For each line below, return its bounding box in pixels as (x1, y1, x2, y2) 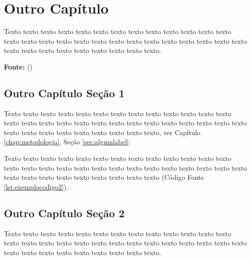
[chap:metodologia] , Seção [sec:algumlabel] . (4, 137, 131, 147)
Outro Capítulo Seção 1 (4, 85, 125, 100)
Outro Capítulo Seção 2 (4, 205, 125, 220)
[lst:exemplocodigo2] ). (4, 181, 68, 191)
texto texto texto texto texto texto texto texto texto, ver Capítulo (4, 127, 201, 137)
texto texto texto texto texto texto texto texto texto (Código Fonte (4, 172, 204, 182)
